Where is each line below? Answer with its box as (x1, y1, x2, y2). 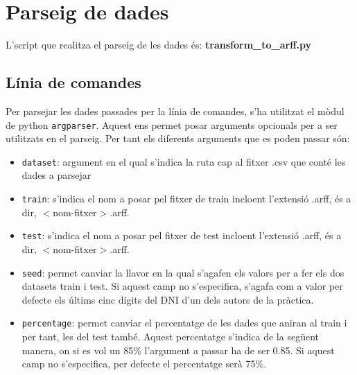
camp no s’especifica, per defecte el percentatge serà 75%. (21, 356, 267, 371)
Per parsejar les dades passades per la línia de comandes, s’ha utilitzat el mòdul (6, 103, 345, 118)
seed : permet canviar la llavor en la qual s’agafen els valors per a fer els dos (21, 265, 345, 279)
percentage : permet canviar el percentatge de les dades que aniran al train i (21, 315, 347, 330)
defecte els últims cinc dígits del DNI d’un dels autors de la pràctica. (21, 292, 314, 306)
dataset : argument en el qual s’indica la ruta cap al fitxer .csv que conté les (21, 154, 346, 168)
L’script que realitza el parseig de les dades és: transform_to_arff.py (6, 37, 312, 52)
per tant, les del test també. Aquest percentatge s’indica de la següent (21, 329, 319, 344)
